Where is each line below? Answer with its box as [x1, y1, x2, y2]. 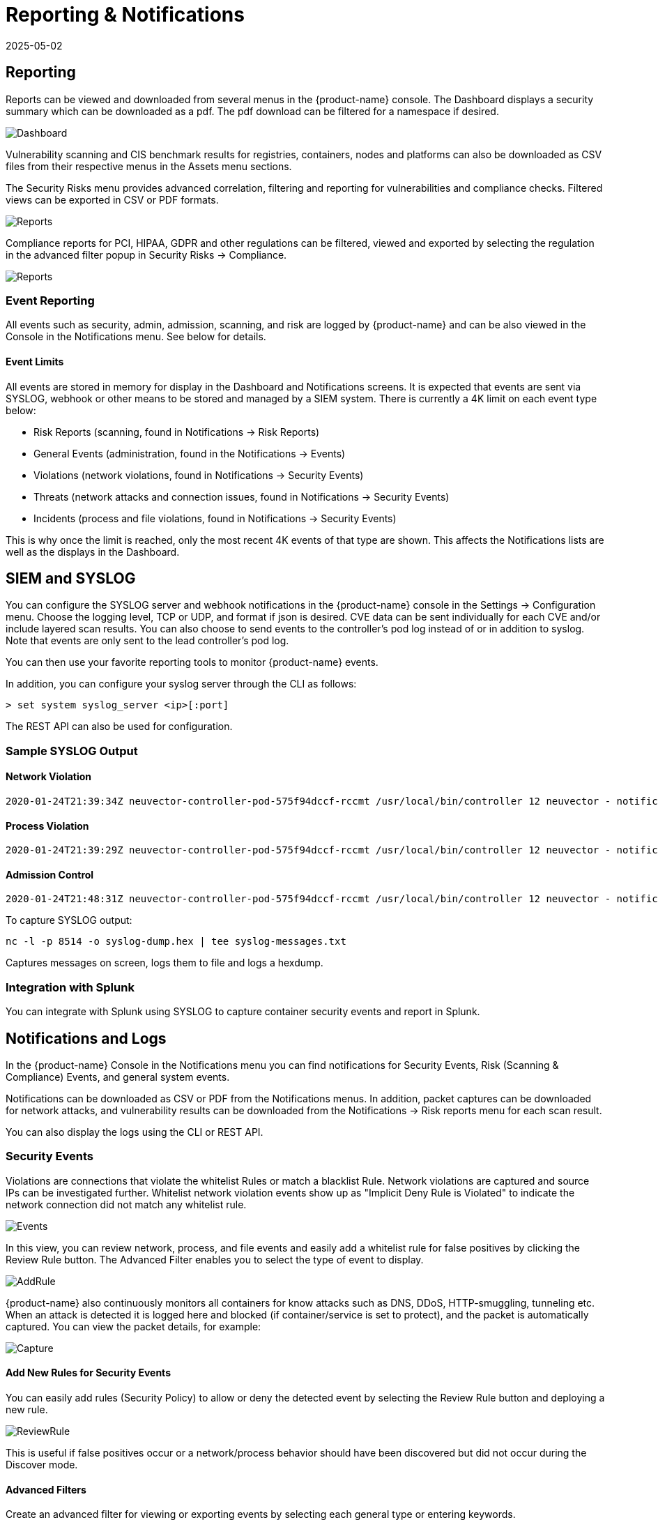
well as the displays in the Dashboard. [6, 545, 180, 558]
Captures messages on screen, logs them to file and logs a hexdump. [6, 957, 323, 969]
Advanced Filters [6, 1483, 86, 1496]
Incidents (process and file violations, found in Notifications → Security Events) [33, 512, 397, 524]
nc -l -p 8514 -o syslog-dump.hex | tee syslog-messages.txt [6, 936, 346, 948]
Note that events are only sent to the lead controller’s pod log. [6, 634, 289, 647]
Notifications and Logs [6, 1029, 167, 1047]
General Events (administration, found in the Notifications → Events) [33, 447, 346, 459]
